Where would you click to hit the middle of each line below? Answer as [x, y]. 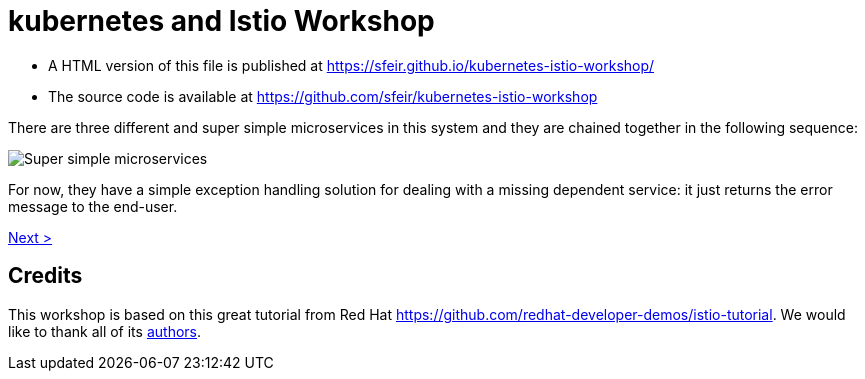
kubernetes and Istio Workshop [221, 21]
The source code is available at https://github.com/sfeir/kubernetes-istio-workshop [323, 96]
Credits [45, 276]
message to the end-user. [93, 206]
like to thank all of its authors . [105, 331]
